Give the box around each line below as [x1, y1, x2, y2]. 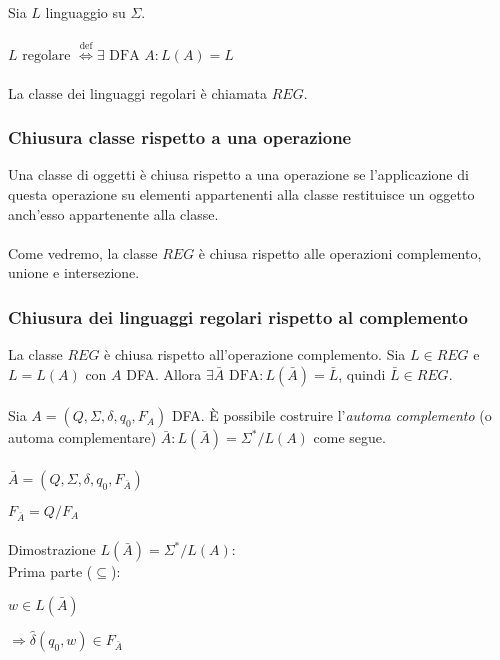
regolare [22, 48, 71, 63]
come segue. [313, 427, 386, 448]
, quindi [338, 363, 386, 384]
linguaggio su [45, 2, 126, 22]
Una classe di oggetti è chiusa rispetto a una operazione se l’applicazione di [8, 164, 469, 185]
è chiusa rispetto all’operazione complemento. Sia [104, 344, 406, 365]
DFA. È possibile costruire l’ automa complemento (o [171, 405, 492, 426]
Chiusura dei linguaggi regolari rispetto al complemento [8, 304, 468, 329]
